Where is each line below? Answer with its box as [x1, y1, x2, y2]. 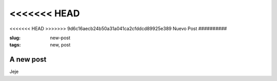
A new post [9, 55, 47, 64]
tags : [9, 42, 21, 48]
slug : [9, 35, 21, 41]
